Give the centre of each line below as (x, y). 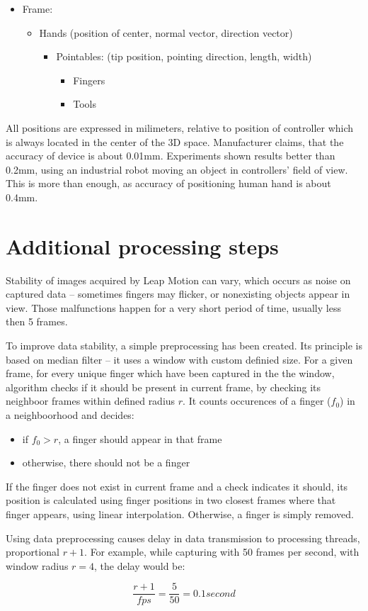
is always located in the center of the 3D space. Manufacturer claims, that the (175, 141)
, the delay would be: (140, 565)
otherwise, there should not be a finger (106, 463)
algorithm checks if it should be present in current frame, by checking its (163, 387)
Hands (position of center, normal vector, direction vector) (166, 32)
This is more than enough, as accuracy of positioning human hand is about (168, 183)
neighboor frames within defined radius (91, 401)
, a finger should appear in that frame (140, 438)
